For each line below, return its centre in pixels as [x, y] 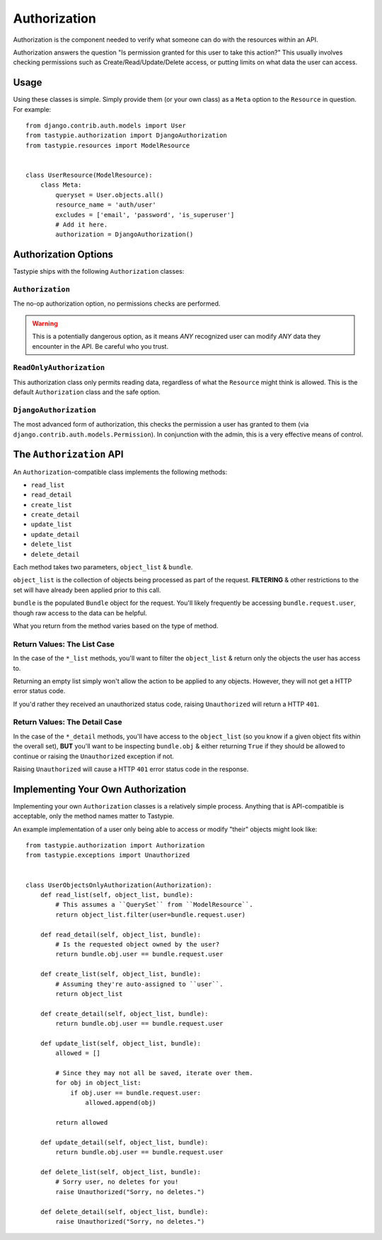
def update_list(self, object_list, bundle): [121, 1043]
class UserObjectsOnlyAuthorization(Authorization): [119, 885]
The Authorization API [68, 454]
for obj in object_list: [98, 1083]
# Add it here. [82, 224]
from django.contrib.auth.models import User [106, 126]
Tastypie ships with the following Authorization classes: [99, 272]
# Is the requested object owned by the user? [138, 944]
